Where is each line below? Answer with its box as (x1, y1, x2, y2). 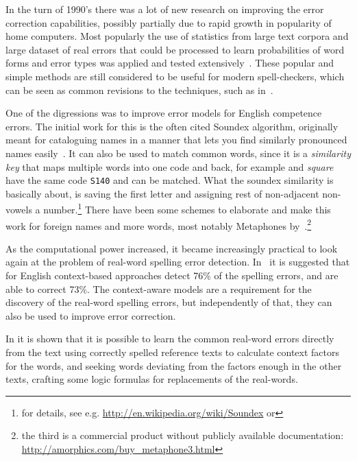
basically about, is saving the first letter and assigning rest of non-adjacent (5, 186, 319, 200)
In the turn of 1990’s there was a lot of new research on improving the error (5, 2, 324, 16)
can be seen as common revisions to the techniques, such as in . (5, 82, 273, 97)
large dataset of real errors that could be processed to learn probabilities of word (5, 42, 345, 56)
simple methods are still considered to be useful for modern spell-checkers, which (5, 69, 345, 83)
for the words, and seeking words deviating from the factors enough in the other (5, 358, 342, 373)
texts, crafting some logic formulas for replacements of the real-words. (5, 372, 298, 386)
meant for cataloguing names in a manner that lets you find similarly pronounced (5, 132, 347, 147)
